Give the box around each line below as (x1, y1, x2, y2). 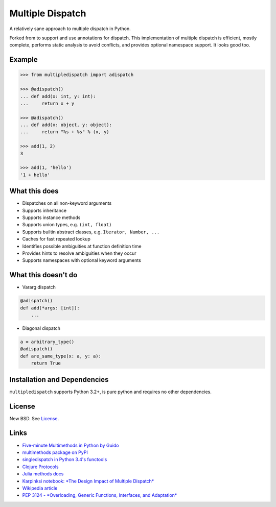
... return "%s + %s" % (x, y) (20, 129, 109, 135)
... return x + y (20, 100, 75, 106)
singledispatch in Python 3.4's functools (22, 456, 107, 463)
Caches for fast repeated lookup (22, 236, 90, 242)
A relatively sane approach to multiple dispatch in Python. (9, 26, 131, 32)
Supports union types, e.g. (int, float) (22, 222, 112, 228)
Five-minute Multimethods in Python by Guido (22, 442, 119, 448)
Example (9, 55, 38, 64)
